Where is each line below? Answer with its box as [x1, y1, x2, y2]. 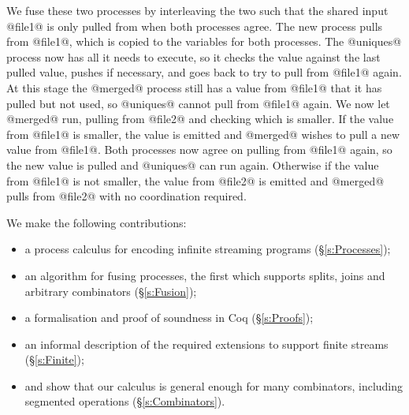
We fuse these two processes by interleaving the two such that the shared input [6, 2, 389, 18]
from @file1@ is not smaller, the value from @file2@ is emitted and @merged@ [6, 172, 385, 189]
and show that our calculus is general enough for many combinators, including [24, 377, 403, 394]
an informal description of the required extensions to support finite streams [24, 335, 389, 352]
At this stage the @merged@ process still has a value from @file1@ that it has [6, 79, 382, 95]
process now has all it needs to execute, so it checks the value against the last [6, 48, 381, 65]
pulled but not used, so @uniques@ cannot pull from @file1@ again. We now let [6, 95, 390, 111]
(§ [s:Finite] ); [24, 351, 84, 368]
